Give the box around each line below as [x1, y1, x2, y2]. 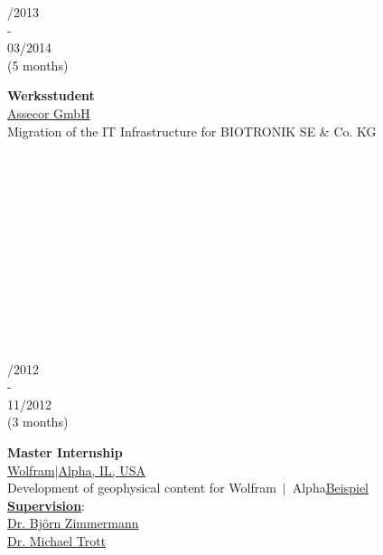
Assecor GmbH [7, 103, 90, 122]
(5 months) [7, 55, 69, 74]
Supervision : [7, 495, 85, 514]
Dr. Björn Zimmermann [7, 513, 139, 532]
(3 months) [7, 412, 69, 431]
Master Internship [7, 443, 123, 462]
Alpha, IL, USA [58, 460, 146, 479]
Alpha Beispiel [292, 478, 369, 497]
